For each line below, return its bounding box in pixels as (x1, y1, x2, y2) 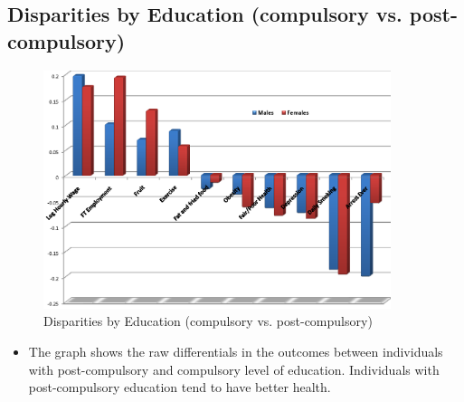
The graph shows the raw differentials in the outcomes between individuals (28, 341, 443, 360)
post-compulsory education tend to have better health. (28, 378, 331, 397)
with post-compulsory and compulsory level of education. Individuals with (28, 359, 440, 378)
